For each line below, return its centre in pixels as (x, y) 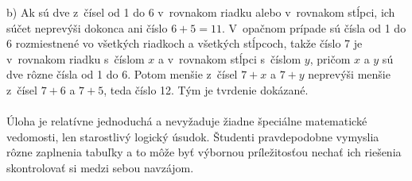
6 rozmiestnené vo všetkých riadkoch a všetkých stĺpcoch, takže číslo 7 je (185, 43)
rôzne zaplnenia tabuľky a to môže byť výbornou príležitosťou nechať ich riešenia (204, 152)
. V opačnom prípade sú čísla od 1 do (314, 27)
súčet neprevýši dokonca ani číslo (87, 27)
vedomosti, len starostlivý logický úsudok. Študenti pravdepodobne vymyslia (193, 136)
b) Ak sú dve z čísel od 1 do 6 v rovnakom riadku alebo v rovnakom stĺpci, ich (201, 12)
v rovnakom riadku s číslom (76, 58)
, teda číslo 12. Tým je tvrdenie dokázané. (206, 89)
